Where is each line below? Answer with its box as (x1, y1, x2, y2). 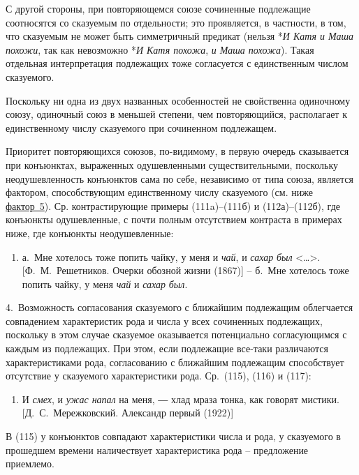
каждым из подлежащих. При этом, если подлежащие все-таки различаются (6, 341, 328, 356)
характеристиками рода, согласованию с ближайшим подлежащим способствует (6, 354, 344, 369)
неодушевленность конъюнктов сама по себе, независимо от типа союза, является (6, 171, 353, 186)
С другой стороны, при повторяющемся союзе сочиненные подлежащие (6, 1, 311, 15)
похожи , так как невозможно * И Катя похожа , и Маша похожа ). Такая (6, 42, 314, 56)
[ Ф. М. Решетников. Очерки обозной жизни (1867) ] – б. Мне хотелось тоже (22, 263, 349, 278)
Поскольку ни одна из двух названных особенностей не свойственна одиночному (6, 93, 351, 107)
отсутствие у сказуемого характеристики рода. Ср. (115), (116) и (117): (6, 368, 312, 383)
